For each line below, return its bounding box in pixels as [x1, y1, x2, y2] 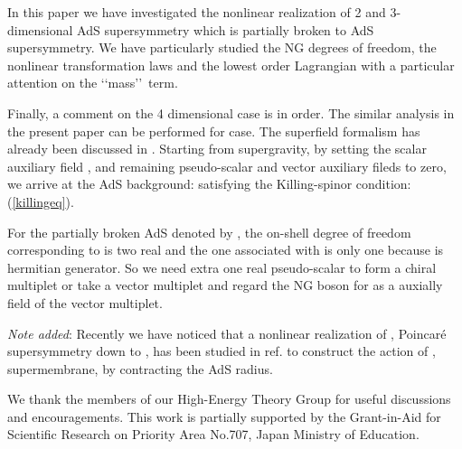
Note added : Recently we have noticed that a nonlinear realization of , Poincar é [7, 323, 447, 342]
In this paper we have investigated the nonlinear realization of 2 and [7, 3, 386, 21]
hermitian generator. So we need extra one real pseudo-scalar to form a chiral [7, 257, 437, 276]
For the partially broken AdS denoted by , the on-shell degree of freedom [7, 222, 411, 241]
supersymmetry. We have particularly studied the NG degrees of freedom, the [7, 38, 437, 57]
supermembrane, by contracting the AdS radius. [7, 359, 273, 378]
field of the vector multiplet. [7, 293, 163, 312]
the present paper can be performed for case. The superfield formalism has [7, 121, 420, 140]
